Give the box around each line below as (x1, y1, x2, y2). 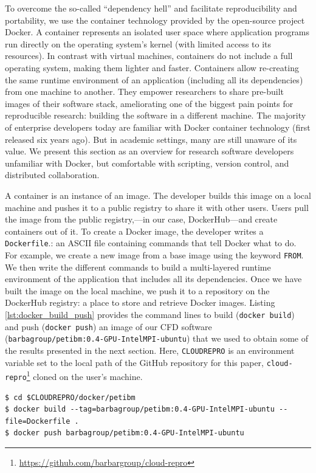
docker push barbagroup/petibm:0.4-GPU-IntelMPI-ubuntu (13, 429, 244, 438)
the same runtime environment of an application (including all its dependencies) (5, 73, 303, 86)
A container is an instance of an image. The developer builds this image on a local (5, 188, 311, 201)
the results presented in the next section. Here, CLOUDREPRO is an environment (5, 344, 295, 356)
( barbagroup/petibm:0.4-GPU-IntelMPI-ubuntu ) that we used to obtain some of (5, 332, 308, 345)
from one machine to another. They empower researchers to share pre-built (5, 85, 284, 98)
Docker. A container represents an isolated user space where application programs (5, 26, 310, 38)
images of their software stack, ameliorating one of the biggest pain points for (5, 97, 294, 109)
